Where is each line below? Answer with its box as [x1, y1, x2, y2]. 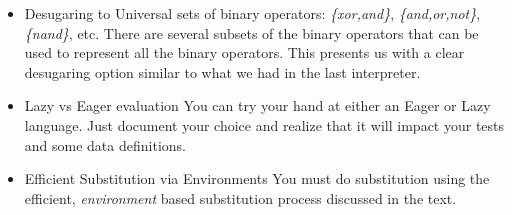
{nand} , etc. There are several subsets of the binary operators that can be [24, 22, 479, 43]
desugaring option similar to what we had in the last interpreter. [24, 61, 421, 82]
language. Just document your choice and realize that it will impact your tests [24, 114, 505, 135]
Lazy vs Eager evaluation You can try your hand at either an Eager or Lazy [24, 95, 491, 116]
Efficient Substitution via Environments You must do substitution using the [24, 168, 490, 189]
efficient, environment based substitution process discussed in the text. [24, 187, 457, 208]
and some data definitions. [24, 134, 186, 155]
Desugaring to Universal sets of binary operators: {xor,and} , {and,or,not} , [24, 3, 481, 23]
